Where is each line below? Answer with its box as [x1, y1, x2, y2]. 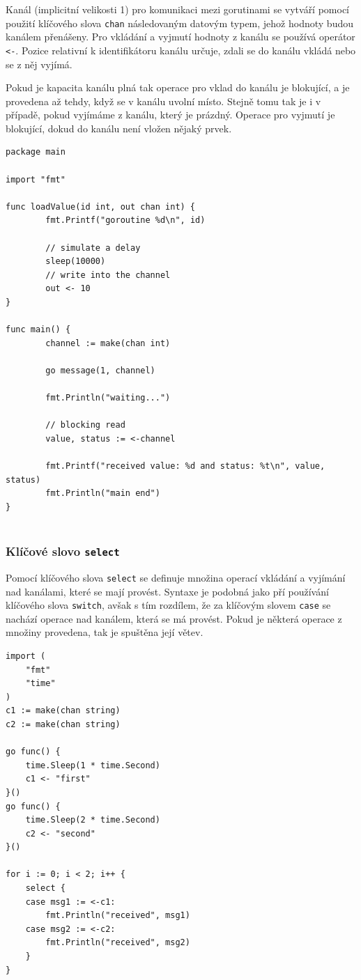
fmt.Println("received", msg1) [45, 910, 190, 921]
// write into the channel [45, 270, 171, 280]
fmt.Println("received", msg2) [45, 938, 190, 948]
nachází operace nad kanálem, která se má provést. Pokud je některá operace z [6, 611, 342, 625]
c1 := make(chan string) [6, 706, 121, 716]
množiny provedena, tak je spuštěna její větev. [6, 625, 203, 639]
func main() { [6, 325, 71, 335]
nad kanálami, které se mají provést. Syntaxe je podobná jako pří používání [6, 584, 329, 598]
